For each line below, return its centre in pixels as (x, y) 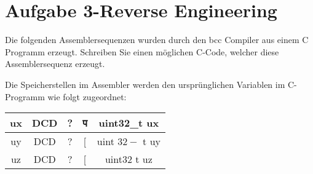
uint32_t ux (129, 123)
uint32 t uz (129, 159)
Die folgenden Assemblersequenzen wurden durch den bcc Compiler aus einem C (157, 40)
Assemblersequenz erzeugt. (55, 64)
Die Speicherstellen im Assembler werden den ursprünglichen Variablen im (145, 84)
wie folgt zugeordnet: (87, 96)
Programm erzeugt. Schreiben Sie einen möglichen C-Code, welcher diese (142, 51)
